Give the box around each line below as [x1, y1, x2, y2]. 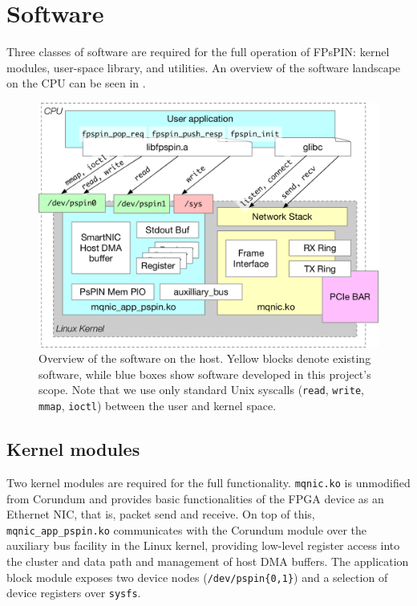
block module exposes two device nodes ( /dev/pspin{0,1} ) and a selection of [6, 568, 388, 585]
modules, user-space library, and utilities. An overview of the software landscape [6, 59, 401, 75]
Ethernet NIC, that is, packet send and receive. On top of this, [6, 506, 315, 523]
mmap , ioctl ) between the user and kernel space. [38, 397, 277, 414]
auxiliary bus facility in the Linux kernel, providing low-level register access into [6, 537, 400, 554]
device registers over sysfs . [6, 584, 141, 601]
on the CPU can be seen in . [6, 75, 146, 92]
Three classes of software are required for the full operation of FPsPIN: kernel [6, 43, 390, 60]
